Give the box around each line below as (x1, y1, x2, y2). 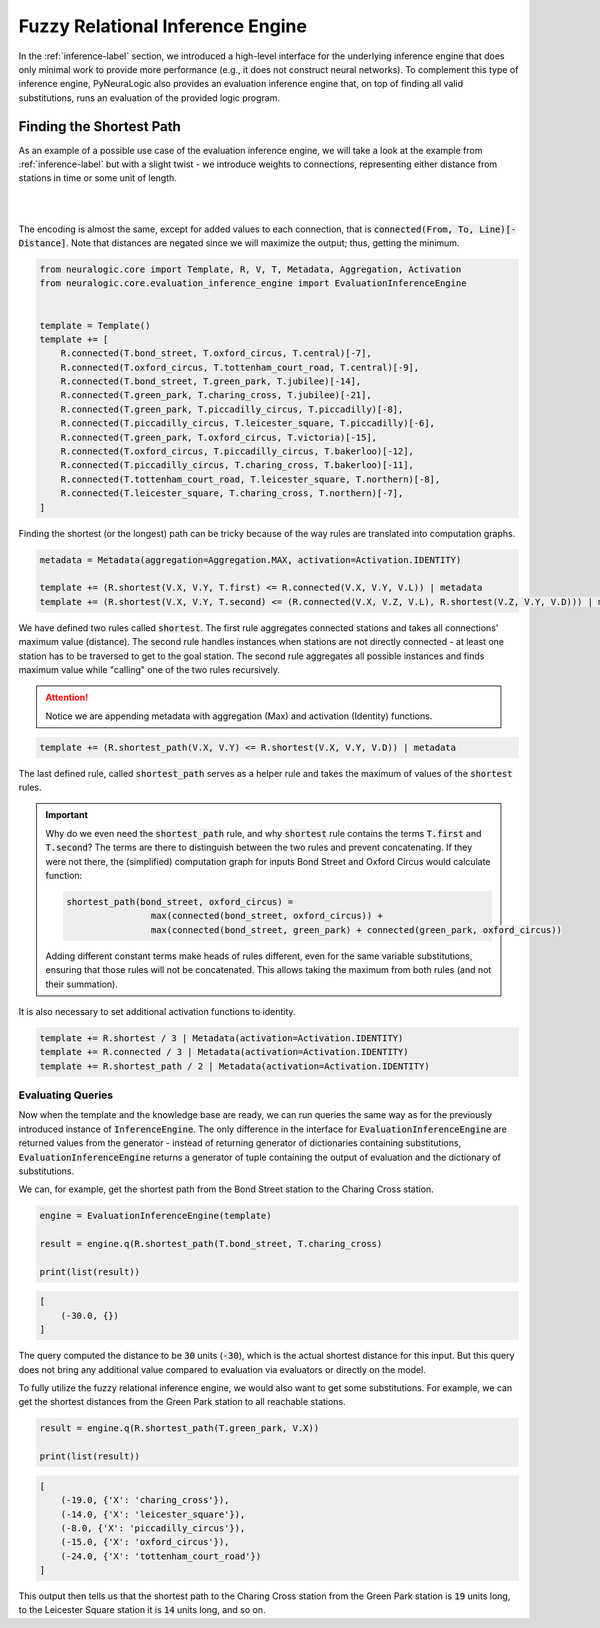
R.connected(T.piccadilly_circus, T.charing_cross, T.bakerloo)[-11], (60, 460, 415, 471)
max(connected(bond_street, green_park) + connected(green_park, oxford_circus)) (150, 924, 562, 935)
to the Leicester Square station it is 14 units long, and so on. (18, 1604, 266, 1616)
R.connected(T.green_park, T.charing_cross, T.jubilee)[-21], (60, 390, 372, 401)
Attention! (45, 691, 89, 704)
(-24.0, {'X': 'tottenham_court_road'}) (60, 1550, 262, 1562)
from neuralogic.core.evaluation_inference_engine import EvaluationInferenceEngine (39, 278, 467, 289)
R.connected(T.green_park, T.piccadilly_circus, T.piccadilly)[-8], (60, 403, 404, 415)
